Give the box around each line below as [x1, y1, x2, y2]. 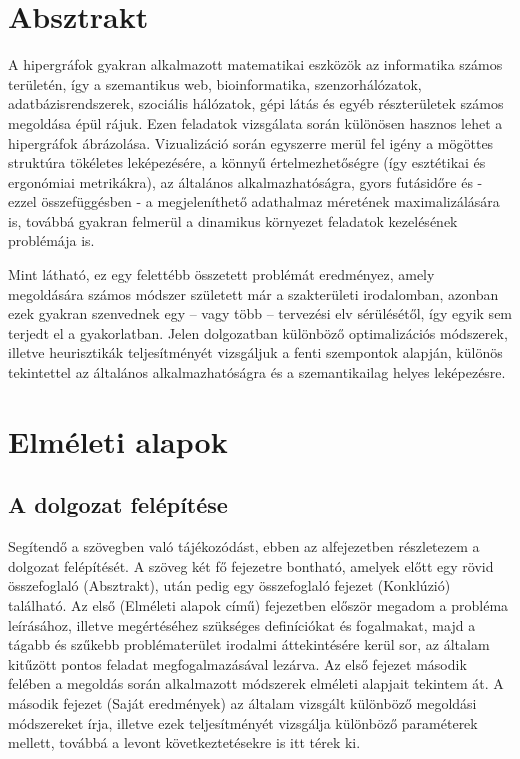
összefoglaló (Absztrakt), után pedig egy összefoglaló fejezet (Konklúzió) [8, 575, 451, 596]
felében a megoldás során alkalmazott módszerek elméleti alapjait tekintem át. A [8, 673, 504, 694]
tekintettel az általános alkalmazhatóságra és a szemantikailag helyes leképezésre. [8, 362, 506, 383]
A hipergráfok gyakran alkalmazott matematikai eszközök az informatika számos [8, 54, 503, 75]
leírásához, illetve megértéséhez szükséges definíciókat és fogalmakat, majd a [8, 614, 476, 635]
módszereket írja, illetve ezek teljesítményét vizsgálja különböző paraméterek [8, 712, 478, 733]
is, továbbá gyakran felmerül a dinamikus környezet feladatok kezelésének [8, 210, 458, 231]
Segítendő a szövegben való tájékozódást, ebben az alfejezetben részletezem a [8, 536, 480, 557]
